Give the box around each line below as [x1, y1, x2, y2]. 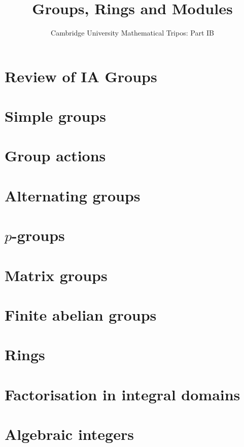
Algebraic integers [5, 424, 134, 444]
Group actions [5, 145, 106, 166]
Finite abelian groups [5, 304, 157, 325]
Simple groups [5, 106, 106, 126]
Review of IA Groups [5, 65, 157, 86]
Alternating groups [5, 185, 141, 205]
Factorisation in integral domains [5, 384, 240, 404]
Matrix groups [5, 264, 108, 285]
